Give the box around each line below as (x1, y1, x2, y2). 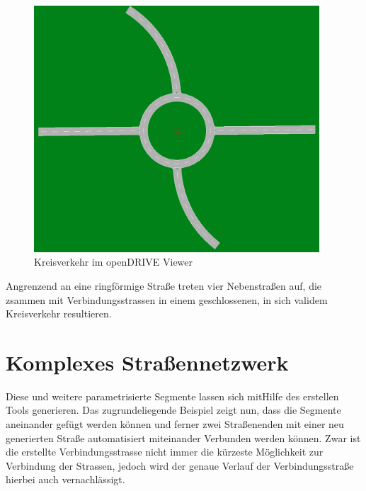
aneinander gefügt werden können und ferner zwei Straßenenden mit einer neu (6, 417, 344, 431)
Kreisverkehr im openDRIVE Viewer (34, 254, 193, 269)
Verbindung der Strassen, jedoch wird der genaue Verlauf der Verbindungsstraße (6, 458, 354, 473)
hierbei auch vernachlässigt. (6, 472, 125, 487)
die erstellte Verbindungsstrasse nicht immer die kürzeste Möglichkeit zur (6, 444, 324, 459)
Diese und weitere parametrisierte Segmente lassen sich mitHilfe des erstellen (6, 388, 339, 403)
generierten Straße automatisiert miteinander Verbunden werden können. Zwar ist (6, 430, 361, 445)
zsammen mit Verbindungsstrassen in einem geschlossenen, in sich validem (6, 292, 328, 307)
